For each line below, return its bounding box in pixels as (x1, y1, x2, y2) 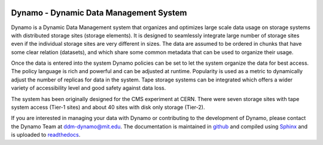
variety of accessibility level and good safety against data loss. (11, 84, 166, 92)
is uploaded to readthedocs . (11, 131, 81, 138)
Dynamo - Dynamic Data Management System (11, 8, 187, 18)
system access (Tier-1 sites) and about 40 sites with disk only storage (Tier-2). (11, 104, 205, 111)
